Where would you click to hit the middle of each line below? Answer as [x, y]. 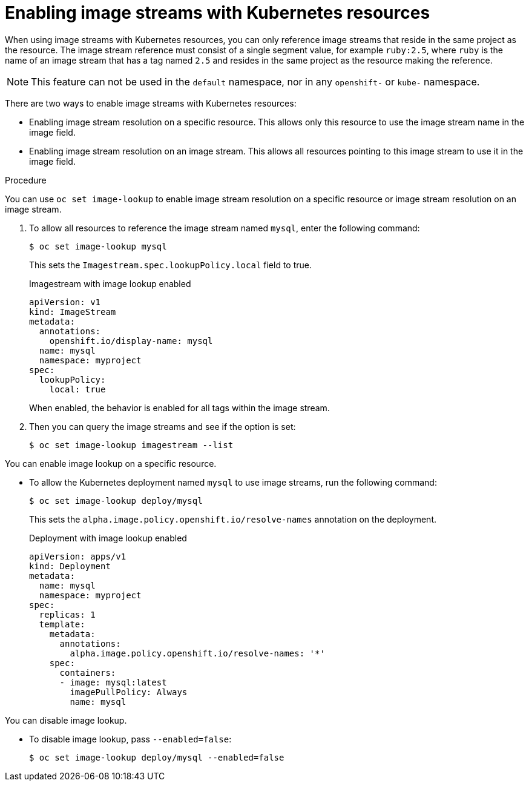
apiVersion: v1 [65, 302]
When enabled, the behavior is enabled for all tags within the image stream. [179, 408]
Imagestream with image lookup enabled [110, 283]
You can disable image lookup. [66, 720]
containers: [88, 672]
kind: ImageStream [73, 312]
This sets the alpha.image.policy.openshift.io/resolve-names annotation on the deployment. [233, 519]
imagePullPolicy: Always [129, 692]
